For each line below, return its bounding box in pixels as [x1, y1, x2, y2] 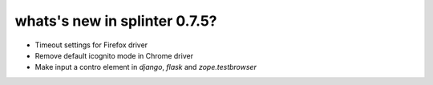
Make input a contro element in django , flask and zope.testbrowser [34, 63, 257, 72]
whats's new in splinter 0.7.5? [14, 12, 217, 30]
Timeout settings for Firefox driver [34, 40, 148, 50]
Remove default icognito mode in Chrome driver [34, 51, 194, 60]
